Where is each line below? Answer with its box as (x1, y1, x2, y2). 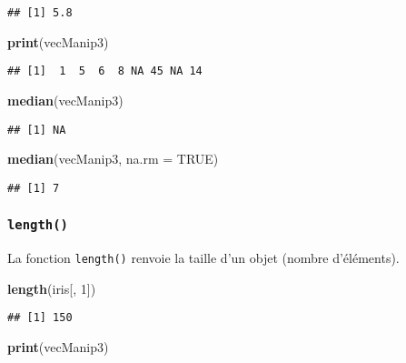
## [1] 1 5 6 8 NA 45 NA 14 (7, 65, 203, 78)
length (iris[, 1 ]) (7, 278, 96, 297)
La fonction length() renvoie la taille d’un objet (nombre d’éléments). (7, 248, 400, 267)
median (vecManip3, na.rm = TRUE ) (7, 149, 219, 168)
